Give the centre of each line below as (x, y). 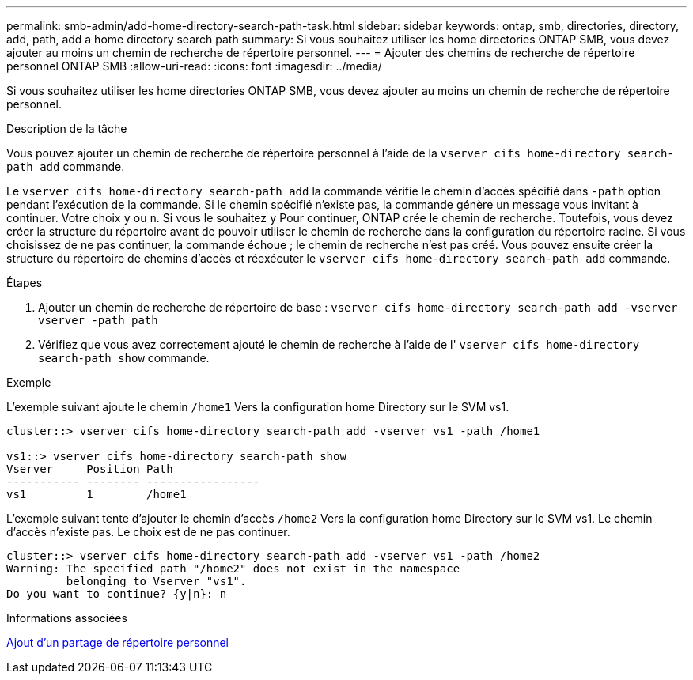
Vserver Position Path (90, 469)
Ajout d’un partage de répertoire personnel (117, 642)
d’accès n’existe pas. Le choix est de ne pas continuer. (148, 532)
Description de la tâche (67, 128)
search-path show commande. (124, 358)
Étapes (25, 283)
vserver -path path (98, 320)
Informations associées (67, 618)
